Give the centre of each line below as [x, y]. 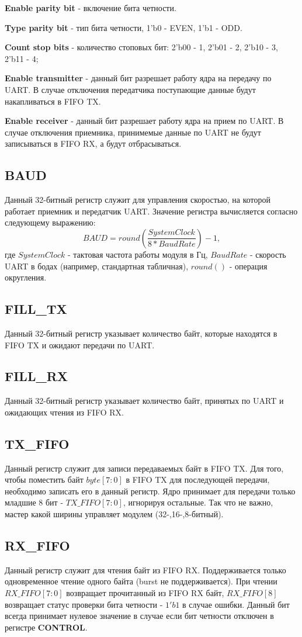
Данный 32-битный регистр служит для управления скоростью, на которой [138, 200]
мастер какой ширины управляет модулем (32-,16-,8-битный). [114, 514]
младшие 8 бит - [34, 502]
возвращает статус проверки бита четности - [84, 604]
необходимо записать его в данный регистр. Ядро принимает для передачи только [150, 491]
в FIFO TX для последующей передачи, [198, 480]
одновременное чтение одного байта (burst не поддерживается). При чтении [141, 581]
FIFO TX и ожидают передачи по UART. [80, 345]
